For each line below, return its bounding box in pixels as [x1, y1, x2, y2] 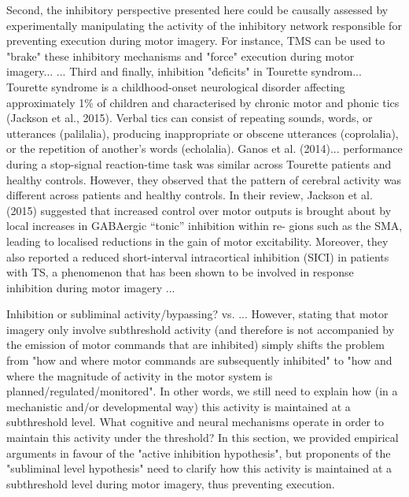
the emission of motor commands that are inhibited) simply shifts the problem [6, 336, 385, 353]
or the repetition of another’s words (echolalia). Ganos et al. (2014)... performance [6, 140, 403, 157]
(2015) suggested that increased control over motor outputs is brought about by [6, 202, 392, 218]
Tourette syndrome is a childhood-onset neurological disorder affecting [6, 78, 345, 95]
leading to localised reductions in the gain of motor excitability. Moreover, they [6, 232, 389, 249]
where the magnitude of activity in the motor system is [6, 367, 273, 384]
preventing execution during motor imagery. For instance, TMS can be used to [6, 32, 385, 49]
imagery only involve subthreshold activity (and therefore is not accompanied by [6, 321, 395, 337]
